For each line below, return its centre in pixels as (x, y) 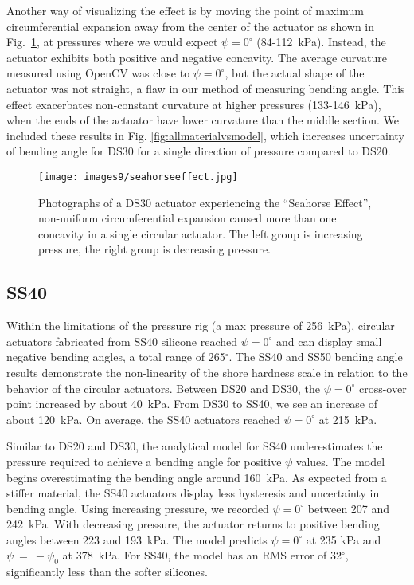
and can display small (329, 341)
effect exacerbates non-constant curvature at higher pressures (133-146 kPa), (194, 104)
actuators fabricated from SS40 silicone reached (122, 341)
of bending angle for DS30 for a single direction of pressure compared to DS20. (199, 151)
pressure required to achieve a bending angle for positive (144, 461)
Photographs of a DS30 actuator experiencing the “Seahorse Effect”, (205, 202)
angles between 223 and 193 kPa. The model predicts (137, 539)
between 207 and (349, 508)
